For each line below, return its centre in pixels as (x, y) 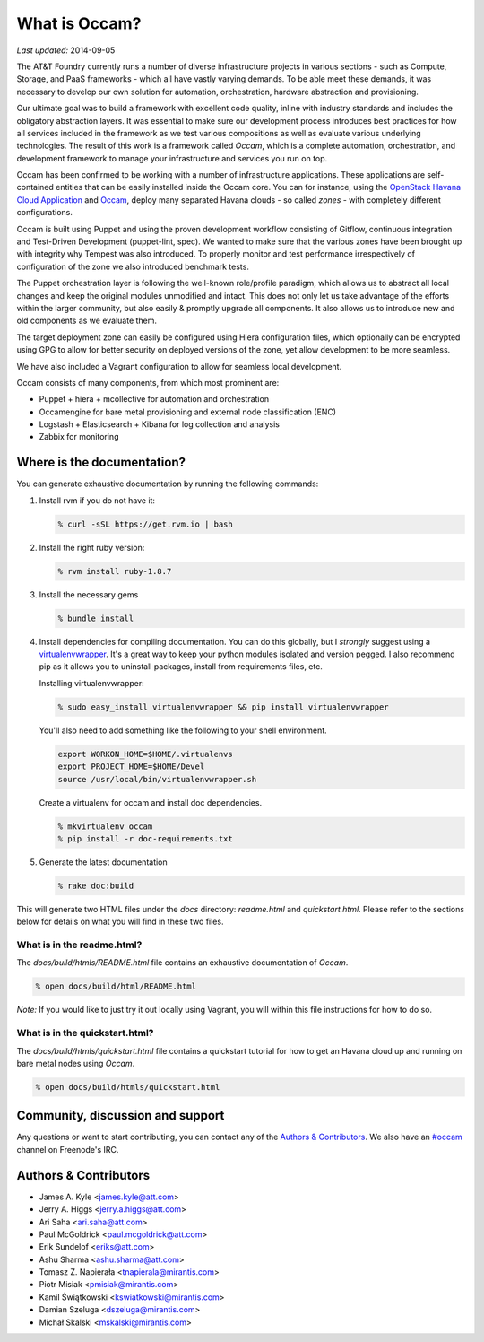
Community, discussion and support (121, 1115)
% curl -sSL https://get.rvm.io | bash (145, 524)
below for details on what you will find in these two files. (120, 922)
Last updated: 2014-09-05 (66, 50)
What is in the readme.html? (79, 945)
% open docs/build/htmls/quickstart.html (128, 1087)
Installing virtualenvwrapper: (92, 683)
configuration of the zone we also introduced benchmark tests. (133, 266)
